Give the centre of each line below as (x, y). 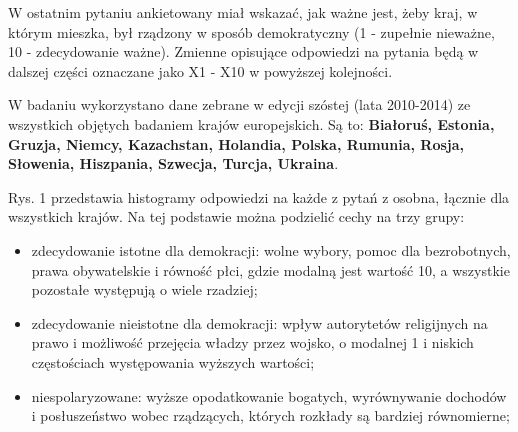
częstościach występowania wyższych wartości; (173, 361)
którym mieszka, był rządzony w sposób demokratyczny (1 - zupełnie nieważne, (251, 31)
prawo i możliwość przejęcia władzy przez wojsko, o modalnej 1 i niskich (252, 342)
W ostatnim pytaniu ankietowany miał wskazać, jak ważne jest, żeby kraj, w (243, 12)
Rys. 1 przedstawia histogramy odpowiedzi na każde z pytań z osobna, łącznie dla (259, 196)
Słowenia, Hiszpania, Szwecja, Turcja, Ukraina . (173, 163)
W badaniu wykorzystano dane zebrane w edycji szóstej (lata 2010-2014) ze (239, 104)
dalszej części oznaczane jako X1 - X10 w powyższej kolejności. (200, 70)
